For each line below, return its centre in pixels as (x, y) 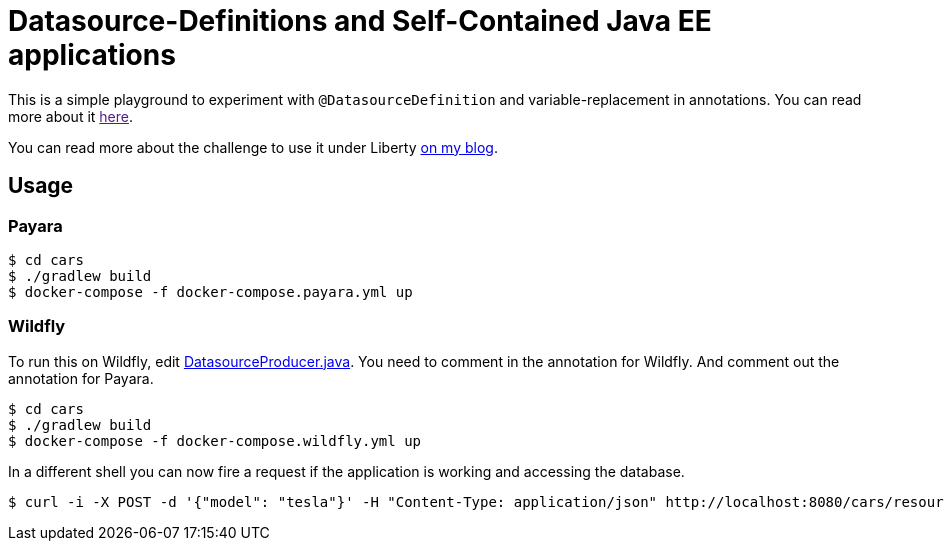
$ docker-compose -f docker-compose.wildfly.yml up (215, 440)
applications (92, 55)
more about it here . (71, 116)
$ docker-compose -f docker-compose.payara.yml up (210, 291)
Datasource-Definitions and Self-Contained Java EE (360, 21)
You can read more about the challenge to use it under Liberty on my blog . (253, 147)
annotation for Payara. (81, 378)
